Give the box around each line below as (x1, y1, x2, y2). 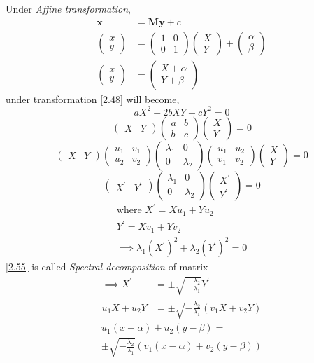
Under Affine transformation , (6, 1, 131, 15)
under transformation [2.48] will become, (6, 91, 180, 106)
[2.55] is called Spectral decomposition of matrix (6, 259, 208, 274)
